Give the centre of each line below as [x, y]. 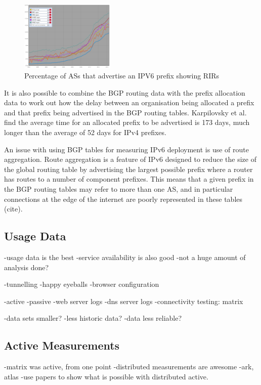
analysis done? [27, 267]
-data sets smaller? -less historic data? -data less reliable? [93, 318]
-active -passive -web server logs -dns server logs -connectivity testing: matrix [124, 301]
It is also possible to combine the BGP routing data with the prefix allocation [125, 92]
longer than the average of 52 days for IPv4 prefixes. [85, 132]
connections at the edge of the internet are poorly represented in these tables [123, 199]
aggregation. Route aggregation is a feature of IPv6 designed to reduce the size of [130, 159]
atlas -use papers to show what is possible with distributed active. [106, 376]
